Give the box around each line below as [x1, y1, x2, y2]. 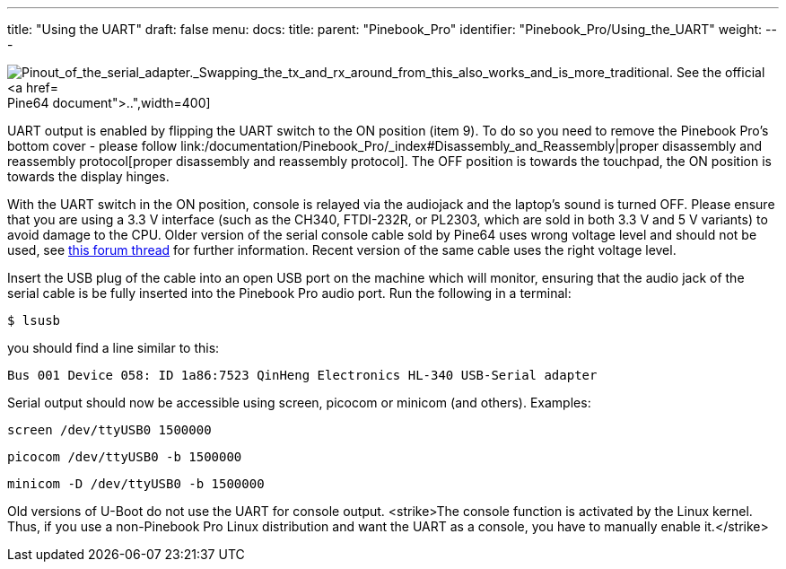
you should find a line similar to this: [7, 340, 220, 355]
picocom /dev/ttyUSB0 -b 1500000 [7, 450, 242, 464]
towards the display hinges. [7, 169, 170, 184]
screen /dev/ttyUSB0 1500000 [7, 423, 212, 437]
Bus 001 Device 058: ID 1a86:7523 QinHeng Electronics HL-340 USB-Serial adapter [7, 368, 598, 382]
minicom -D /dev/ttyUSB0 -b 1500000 [7, 477, 265, 491]
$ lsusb [7, 313, 61, 328]
